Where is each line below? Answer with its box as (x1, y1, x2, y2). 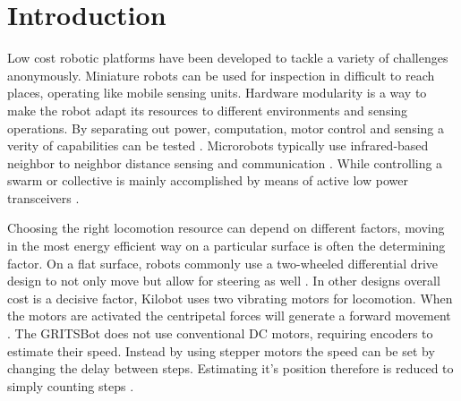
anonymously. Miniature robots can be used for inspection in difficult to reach (7, 65, 435, 84)
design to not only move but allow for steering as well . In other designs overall (7, 271, 440, 290)
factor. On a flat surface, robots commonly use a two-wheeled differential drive (7, 253, 439, 272)
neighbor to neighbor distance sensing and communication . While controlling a (7, 153, 443, 172)
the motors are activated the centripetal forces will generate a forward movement (7, 306, 451, 325)
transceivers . (7, 188, 80, 207)
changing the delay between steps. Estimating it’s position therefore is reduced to (7, 359, 454, 378)
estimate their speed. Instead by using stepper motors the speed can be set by (7, 341, 435, 360)
